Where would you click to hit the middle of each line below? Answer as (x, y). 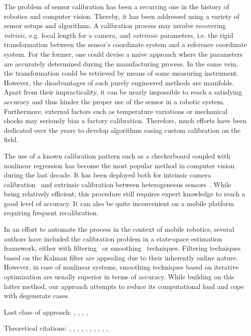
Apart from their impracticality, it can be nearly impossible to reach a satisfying (123, 92)
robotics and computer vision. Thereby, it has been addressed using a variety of (122, 16)
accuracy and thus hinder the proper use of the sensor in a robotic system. (114, 101)
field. (11, 139)
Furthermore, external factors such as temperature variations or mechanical (116, 111)
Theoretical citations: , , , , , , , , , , (56, 328)
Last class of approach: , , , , (46, 312)
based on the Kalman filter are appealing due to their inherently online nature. (121, 257)
